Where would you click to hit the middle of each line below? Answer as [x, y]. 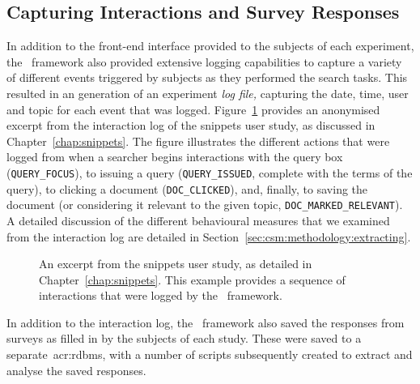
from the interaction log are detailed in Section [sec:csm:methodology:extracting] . [209, 236]
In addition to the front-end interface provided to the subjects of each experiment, [210, 46]
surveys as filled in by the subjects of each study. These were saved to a [184, 338]
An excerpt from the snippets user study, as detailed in [176, 264]
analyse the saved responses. [76, 370]
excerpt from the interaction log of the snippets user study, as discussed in [191, 125]
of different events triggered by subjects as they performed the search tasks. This [207, 77]
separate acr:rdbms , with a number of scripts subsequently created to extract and [210, 354]
